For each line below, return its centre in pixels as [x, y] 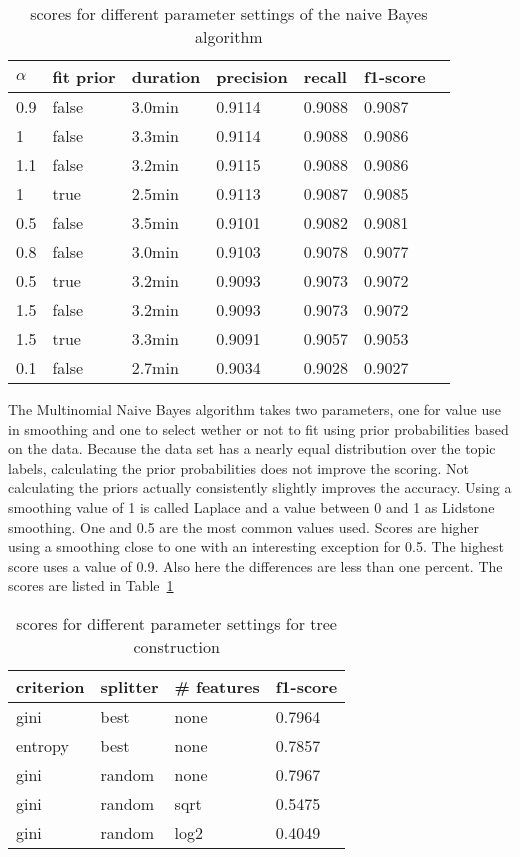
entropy [42, 745]
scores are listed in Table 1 [91, 585]
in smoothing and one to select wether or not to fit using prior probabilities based [258, 428]
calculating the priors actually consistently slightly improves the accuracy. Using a [260, 487]
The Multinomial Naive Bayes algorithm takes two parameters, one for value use [254, 409]
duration [166, 76]
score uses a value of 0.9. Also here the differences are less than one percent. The [255, 565]
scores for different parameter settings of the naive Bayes [229, 13]
